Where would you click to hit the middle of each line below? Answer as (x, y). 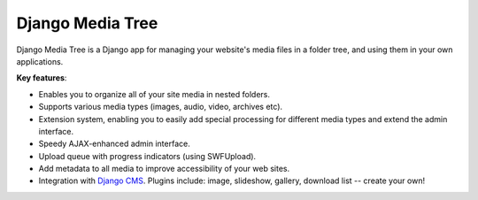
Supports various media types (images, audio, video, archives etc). (161, 107)
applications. (40, 61)
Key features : (42, 78)
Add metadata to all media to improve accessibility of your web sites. (164, 169)
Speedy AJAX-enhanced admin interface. (114, 144)
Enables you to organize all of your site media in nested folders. (154, 94)
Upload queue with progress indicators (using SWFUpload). (147, 156)
